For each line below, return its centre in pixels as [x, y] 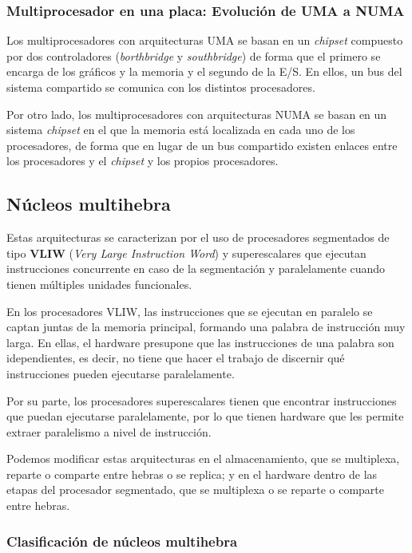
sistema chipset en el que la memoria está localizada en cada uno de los [181, 130]
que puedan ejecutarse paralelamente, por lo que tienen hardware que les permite [205, 416]
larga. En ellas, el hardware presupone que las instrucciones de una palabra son [200, 342]
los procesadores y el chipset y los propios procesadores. [143, 161]
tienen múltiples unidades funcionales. [99, 284]
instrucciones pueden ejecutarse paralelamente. [121, 373]
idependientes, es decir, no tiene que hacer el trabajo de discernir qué [176, 358]
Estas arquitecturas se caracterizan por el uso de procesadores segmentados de [198, 237]
